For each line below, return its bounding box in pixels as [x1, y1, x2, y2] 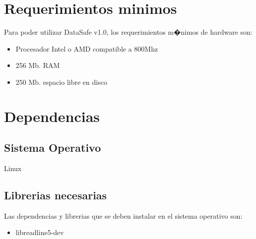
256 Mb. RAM [15, 60, 60, 70]
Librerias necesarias [4, 187, 107, 203]
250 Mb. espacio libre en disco [15, 76, 107, 87]
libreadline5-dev [15, 227, 64, 238]
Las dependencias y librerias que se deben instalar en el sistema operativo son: [4, 210, 243, 221]
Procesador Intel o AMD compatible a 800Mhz [15, 43, 158, 54]
